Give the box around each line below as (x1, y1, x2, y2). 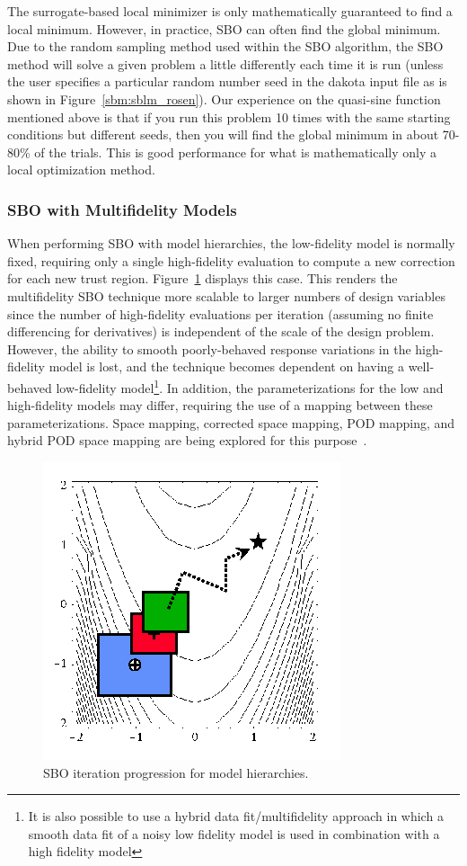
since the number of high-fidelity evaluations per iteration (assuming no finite (7, 304, 434, 323)
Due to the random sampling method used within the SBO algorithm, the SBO (7, 37, 444, 56)
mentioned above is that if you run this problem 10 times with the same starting (7, 107, 451, 126)
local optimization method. (7, 160, 155, 179)
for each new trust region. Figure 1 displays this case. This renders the (7, 269, 398, 288)
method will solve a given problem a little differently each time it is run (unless (7, 54, 444, 73)
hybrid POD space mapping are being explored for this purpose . (7, 431, 367, 450)
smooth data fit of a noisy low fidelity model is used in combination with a (28, 824, 440, 843)
